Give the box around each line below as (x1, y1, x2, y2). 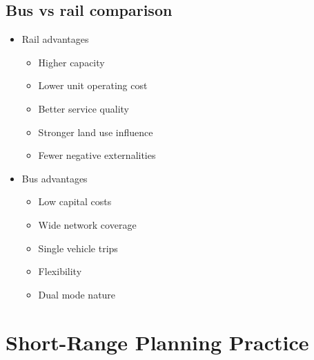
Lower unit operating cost (38, 78, 148, 93)
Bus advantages (21, 171, 88, 185)
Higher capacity (38, 55, 105, 69)
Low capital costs (38, 194, 112, 209)
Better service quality (38, 101, 129, 115)
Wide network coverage (38, 217, 137, 231)
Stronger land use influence (38, 124, 153, 139)
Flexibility (38, 264, 82, 278)
